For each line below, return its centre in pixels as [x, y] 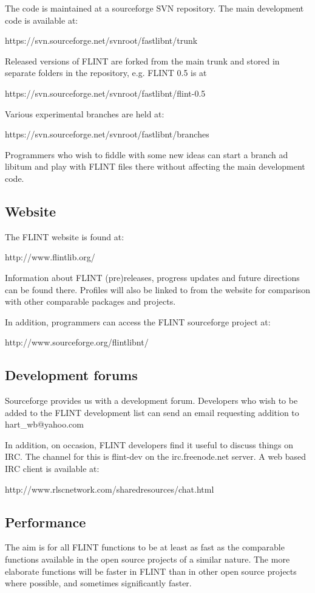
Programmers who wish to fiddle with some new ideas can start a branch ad [147, 154]
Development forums [71, 375]
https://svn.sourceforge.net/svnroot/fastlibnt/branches [107, 134]
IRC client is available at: [52, 469]
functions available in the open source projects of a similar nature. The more [147, 559]
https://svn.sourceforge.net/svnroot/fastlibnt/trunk [101, 40]
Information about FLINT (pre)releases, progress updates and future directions [152, 277]
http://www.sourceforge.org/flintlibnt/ [77, 342]
